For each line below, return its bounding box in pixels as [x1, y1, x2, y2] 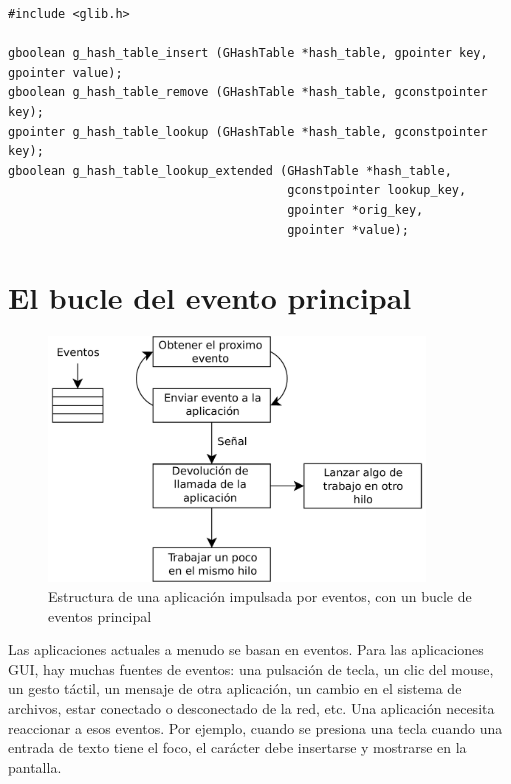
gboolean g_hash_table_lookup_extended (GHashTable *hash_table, [8, 163, 452, 178]
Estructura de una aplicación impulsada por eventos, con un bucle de [48, 586, 472, 607]
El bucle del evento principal [8, 277, 412, 318]
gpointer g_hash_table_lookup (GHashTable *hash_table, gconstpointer [8, 124, 488, 139]
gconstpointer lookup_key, [287, 183, 467, 198]
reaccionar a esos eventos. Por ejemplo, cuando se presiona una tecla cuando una [8, 717, 503, 738]
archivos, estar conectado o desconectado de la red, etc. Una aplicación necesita [8, 697, 495, 718]
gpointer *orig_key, [287, 202, 424, 217]
